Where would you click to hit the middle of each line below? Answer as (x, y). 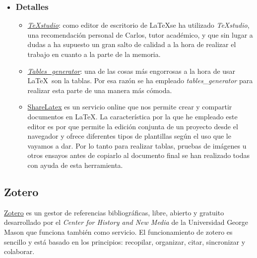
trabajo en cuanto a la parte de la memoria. (94, 54)
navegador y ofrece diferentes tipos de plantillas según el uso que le (129, 136)
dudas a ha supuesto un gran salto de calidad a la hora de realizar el (132, 44)
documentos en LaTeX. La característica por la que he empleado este (132, 116)
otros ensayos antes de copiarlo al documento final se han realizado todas (138, 155)
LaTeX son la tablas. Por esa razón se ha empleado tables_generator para (140, 80)
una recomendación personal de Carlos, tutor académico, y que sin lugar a (140, 34)
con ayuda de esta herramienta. (75, 165)
